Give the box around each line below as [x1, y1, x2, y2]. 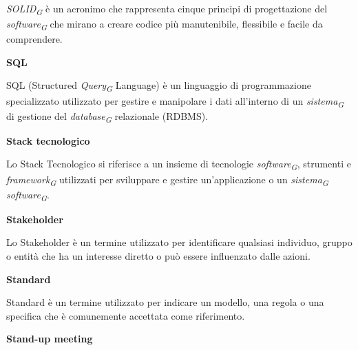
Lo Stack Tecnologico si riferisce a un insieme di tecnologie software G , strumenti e [6, 156, 351, 173]
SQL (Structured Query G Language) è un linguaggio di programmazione [6, 78, 311, 94]
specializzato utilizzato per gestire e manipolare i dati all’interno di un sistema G [6, 93, 344, 110]
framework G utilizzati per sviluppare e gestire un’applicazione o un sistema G [6, 172, 328, 188]
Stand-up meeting [6, 331, 93, 346]
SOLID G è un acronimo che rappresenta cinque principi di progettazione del [6, 1, 328, 17]
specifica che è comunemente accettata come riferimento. [6, 308, 245, 322]
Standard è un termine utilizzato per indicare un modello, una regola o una [6, 295, 324, 309]
